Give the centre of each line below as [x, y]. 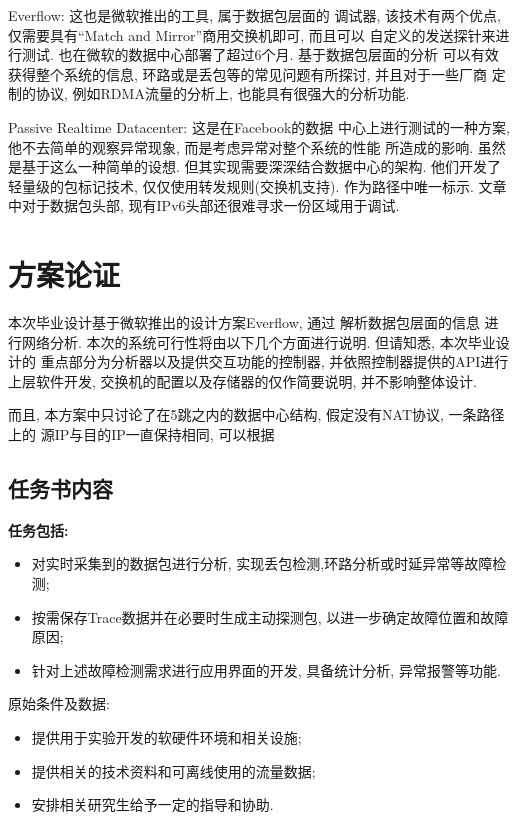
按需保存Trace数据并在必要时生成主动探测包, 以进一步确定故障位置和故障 [270, 616]
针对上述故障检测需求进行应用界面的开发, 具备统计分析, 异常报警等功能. [266, 669]
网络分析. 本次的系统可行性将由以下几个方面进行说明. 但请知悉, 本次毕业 [258, 341]
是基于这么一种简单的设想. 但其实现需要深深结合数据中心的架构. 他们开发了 [255, 166]
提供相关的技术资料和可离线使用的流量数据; [173, 770]
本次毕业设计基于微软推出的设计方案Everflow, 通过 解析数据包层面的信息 [244, 322]
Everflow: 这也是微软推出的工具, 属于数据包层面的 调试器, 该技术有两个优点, [254, 15]
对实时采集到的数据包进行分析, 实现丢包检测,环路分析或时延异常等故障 [262, 563]
